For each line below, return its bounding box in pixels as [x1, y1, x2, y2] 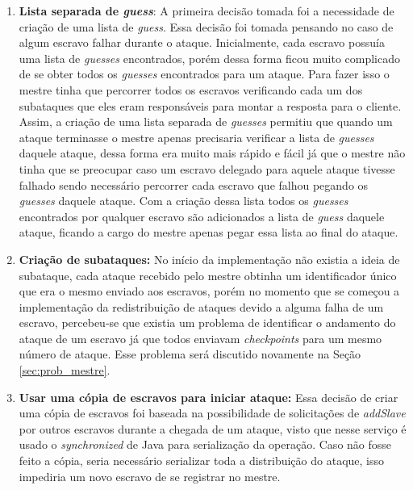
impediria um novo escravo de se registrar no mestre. [19, 467, 281, 484]
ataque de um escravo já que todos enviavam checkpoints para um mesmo [19, 329, 382, 346]
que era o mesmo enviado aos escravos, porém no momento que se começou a [19, 283, 400, 299]
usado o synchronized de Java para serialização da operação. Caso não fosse [19, 436, 392, 453]
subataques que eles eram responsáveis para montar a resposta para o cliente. [19, 97, 402, 114]
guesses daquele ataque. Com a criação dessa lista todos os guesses [19, 192, 348, 209]
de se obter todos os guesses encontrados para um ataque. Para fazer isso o [19, 65, 390, 82]
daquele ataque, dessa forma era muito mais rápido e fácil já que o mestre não [19, 144, 406, 161]
